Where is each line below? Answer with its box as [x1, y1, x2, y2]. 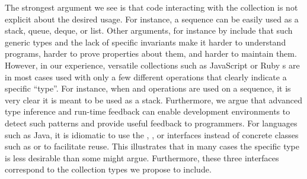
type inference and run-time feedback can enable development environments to [5, 105, 290, 118]
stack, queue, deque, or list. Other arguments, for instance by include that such [5, 24, 293, 37]
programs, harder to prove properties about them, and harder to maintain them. [5, 47, 297, 60]
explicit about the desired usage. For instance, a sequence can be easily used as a [5, 12, 299, 25]
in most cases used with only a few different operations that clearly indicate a [5, 70, 287, 83]
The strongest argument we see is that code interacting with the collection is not [5, 1, 298, 13]
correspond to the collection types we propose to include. [5, 163, 212, 175]
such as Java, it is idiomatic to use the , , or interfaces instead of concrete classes [5, 128, 299, 141]
